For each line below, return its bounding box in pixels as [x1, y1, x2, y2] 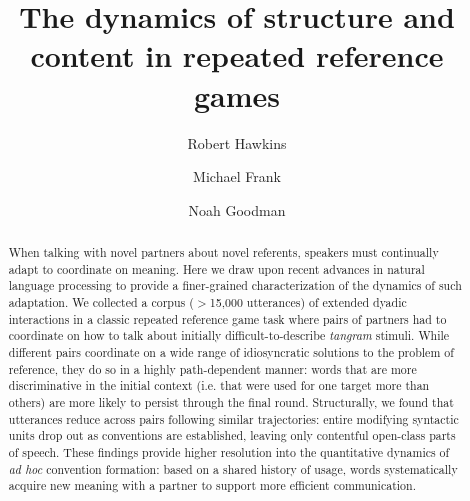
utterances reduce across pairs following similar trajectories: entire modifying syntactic [8, 410, 459, 427]
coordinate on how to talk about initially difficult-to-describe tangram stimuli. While [8, 327, 450, 344]
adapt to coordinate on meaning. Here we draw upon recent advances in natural [8, 260, 425, 277]
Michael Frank [193, 166, 281, 187]
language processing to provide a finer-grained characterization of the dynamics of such [8, 277, 462, 294]
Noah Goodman [188, 199, 286, 220]
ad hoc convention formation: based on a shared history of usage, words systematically [8, 460, 458, 477]
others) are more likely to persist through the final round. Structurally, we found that [8, 393, 454, 410]
